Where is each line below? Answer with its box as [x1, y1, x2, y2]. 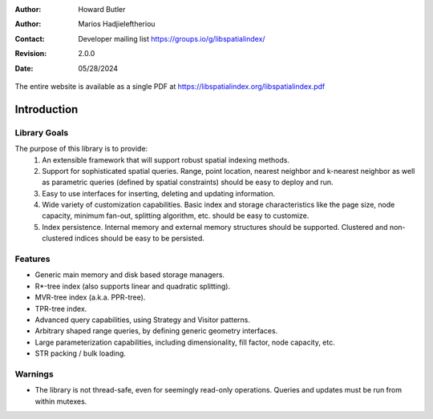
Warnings [14, 369, 54, 380]
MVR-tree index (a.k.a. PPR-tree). [34, 292, 146, 302]
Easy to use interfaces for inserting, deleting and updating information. [42, 188, 276, 198]
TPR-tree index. [34, 304, 87, 313]
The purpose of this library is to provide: [14, 144, 148, 154]
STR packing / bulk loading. [34, 348, 126, 358]
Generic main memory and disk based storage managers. [34, 270, 225, 280]
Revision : [14, 49, 47, 58]
